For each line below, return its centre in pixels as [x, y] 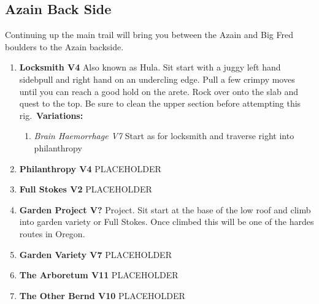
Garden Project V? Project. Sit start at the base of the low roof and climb [165, 209]
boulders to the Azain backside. [64, 46]
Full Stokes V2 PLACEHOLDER [86, 189]
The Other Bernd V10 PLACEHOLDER [102, 295]
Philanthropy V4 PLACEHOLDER [90, 168]
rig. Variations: [51, 115]
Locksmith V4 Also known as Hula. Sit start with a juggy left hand [150, 67]
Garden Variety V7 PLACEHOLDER [95, 254]
